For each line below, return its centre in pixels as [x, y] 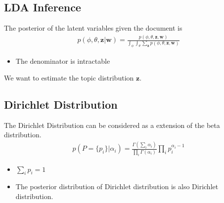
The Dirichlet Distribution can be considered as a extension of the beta [112, 125]
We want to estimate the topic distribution [69, 78]
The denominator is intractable [63, 61]
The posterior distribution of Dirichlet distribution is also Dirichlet [117, 186]
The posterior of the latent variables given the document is [93, 28]
